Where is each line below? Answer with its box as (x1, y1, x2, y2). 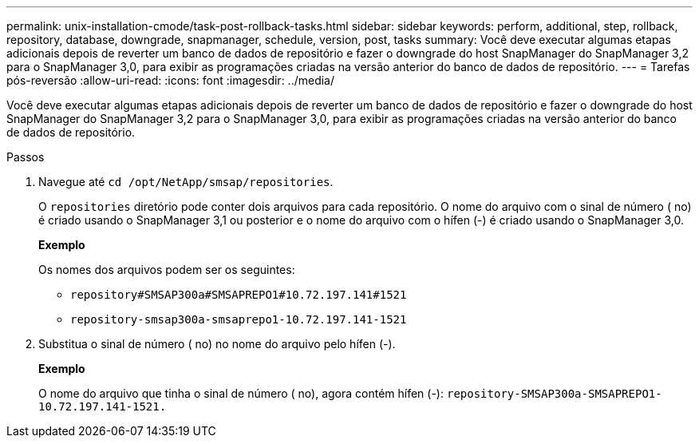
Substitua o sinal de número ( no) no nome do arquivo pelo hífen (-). (38, 337, 396, 351)
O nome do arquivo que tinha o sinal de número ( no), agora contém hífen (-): (38, 387, 444, 400)
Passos (6, 150, 45, 164)
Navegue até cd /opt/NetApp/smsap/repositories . (38, 175, 334, 188)
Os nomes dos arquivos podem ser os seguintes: (38, 263, 295, 276)
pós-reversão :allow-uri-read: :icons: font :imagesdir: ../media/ (6, 73, 335, 87)
